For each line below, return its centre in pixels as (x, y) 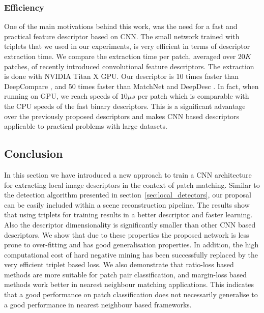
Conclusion (34, 153)
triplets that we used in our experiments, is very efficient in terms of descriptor (127, 46)
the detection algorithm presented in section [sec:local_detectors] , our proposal (128, 195)
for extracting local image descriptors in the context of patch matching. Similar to (132, 184)
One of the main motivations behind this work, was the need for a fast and (121, 26)
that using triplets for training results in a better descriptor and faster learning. (128, 215)
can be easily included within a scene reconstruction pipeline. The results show (127, 204)
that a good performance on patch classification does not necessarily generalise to (131, 294)
